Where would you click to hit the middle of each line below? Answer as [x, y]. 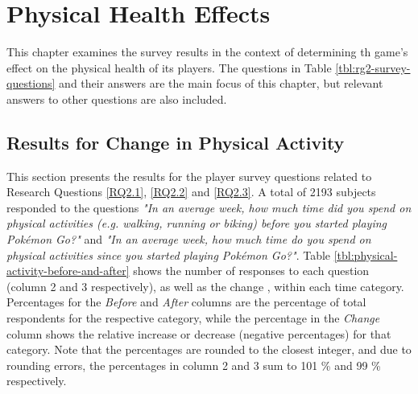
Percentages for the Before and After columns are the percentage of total [186, 302]
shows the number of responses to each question [251, 271]
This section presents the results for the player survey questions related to [189, 176]
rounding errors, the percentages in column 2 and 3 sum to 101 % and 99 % [194, 365]
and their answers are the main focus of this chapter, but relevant [221, 83]
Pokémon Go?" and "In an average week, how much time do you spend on [189, 239]
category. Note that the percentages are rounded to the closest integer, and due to [209, 349]
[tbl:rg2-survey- [373, 67]
